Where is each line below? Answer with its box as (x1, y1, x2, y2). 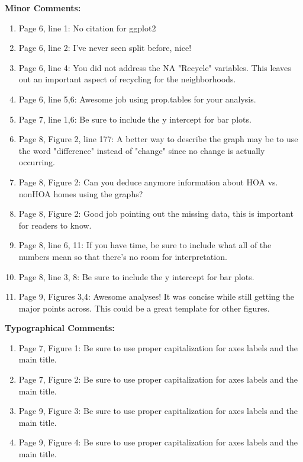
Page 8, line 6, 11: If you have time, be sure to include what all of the (18, 239, 272, 251)
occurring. (18, 156, 55, 168)
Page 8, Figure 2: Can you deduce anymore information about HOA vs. (18, 175, 278, 188)
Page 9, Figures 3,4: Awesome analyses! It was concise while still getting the (18, 290, 295, 303)
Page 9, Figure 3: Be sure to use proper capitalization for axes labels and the (18, 405, 298, 417)
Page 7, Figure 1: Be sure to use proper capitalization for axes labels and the (18, 341, 298, 354)
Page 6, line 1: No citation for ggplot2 (18, 21, 156, 34)
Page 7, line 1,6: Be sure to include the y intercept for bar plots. (18, 113, 252, 125)
